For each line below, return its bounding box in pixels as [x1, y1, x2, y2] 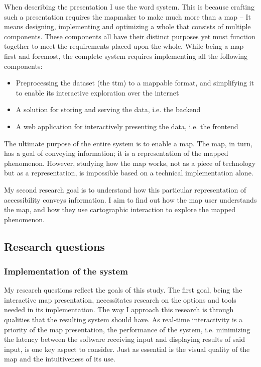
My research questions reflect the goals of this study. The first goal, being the [4, 285, 242, 295]
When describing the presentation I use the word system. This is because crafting [4, 2, 254, 12]
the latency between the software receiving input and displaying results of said [4, 334, 245, 344]
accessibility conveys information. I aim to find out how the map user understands [4, 194, 257, 205]
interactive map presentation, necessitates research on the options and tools [4, 294, 236, 305]
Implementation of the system [4, 264, 128, 277]
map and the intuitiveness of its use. [4, 353, 115, 364]
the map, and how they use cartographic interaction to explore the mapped [4, 204, 236, 215]
